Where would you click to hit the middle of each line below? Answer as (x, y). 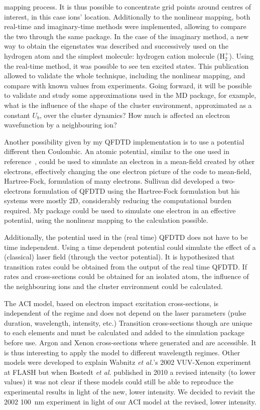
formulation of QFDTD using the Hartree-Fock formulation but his (137, 190)
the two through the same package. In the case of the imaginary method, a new (126, 36)
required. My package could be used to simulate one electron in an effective (120, 210)
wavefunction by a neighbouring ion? (60, 125)
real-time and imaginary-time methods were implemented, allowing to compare (125, 26)
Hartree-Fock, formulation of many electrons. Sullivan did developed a (112, 181)
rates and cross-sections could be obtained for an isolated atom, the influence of (126, 276)
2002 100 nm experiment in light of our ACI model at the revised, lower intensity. (130, 401)
